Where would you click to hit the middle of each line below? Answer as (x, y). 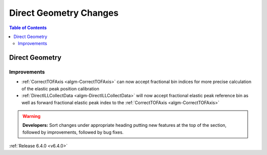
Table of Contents (28, 28)
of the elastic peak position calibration (60, 88)
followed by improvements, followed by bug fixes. (73, 132)
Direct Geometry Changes (64, 13)
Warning (31, 116)
